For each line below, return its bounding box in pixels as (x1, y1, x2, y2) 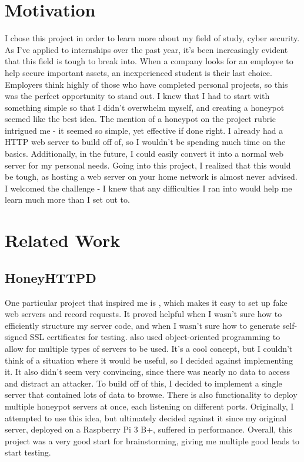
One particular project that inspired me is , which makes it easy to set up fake (5, 296, 288, 308)
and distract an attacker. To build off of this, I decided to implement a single (5, 377, 282, 389)
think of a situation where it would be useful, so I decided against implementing (5, 354, 293, 366)
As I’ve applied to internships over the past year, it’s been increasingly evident (5, 43, 288, 55)
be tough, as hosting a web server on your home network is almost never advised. (5, 170, 298, 183)
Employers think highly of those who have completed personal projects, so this (5, 78, 288, 90)
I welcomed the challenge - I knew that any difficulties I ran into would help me (5, 181, 292, 194)
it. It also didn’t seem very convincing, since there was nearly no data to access (5, 365, 290, 378)
